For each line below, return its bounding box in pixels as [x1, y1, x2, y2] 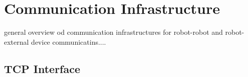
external [4, 36, 29, 47]
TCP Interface [4, 61, 81, 76]
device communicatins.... [31, 36, 106, 47]
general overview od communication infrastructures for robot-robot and [4, 27, 223, 37]
